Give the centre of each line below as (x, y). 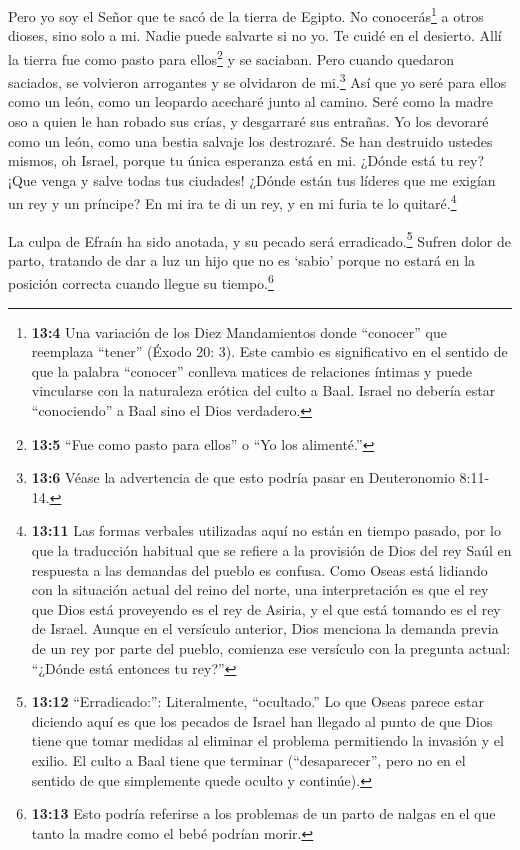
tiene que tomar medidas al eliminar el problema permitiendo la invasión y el (267, 740)
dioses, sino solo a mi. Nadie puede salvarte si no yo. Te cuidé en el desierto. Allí (255, 35)
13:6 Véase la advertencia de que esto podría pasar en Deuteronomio (243, 477)
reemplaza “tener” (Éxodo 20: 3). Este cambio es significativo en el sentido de (269, 351)
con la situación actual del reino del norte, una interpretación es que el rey (260, 589)
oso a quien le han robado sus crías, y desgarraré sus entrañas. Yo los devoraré (248, 120)
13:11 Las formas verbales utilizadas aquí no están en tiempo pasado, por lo (266, 530)
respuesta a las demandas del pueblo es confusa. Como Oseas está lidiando (259, 569)
